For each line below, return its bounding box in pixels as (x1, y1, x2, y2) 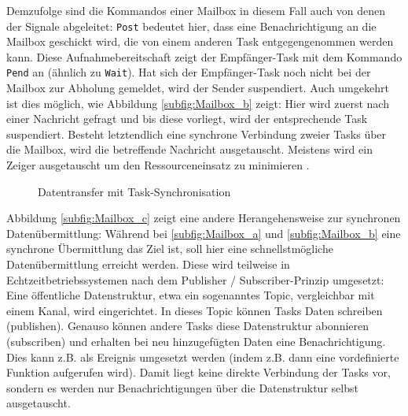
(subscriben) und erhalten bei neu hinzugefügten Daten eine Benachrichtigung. (6, 333, 386, 349)
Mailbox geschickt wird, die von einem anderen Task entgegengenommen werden (6, 33, 394, 50)
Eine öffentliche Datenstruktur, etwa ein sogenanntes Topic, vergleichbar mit (6, 287, 375, 303)
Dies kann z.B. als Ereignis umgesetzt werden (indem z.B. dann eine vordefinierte (6, 348, 399, 365)
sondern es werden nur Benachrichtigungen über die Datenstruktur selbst (6, 379, 358, 396)
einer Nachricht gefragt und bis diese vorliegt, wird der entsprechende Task (6, 110, 368, 127)
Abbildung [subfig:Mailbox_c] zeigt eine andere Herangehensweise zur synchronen (6, 210, 401, 226)
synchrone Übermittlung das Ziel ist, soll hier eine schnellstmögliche (6, 240, 333, 257)
